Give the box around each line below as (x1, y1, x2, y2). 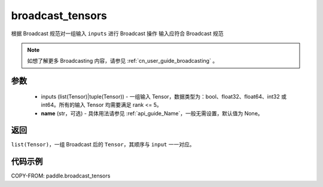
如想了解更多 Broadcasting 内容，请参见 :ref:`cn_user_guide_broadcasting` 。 (27, 57, 218, 65)
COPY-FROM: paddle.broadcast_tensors (11, 172, 111, 179)
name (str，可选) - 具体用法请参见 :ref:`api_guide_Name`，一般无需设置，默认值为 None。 (41, 109, 263, 117)
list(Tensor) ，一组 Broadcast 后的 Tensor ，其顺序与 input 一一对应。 (11, 141, 195, 148)
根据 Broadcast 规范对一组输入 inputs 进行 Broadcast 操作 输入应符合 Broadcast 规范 (11, 30, 224, 37)
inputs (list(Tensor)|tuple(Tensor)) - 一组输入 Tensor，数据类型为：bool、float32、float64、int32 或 (41, 93, 287, 100)
